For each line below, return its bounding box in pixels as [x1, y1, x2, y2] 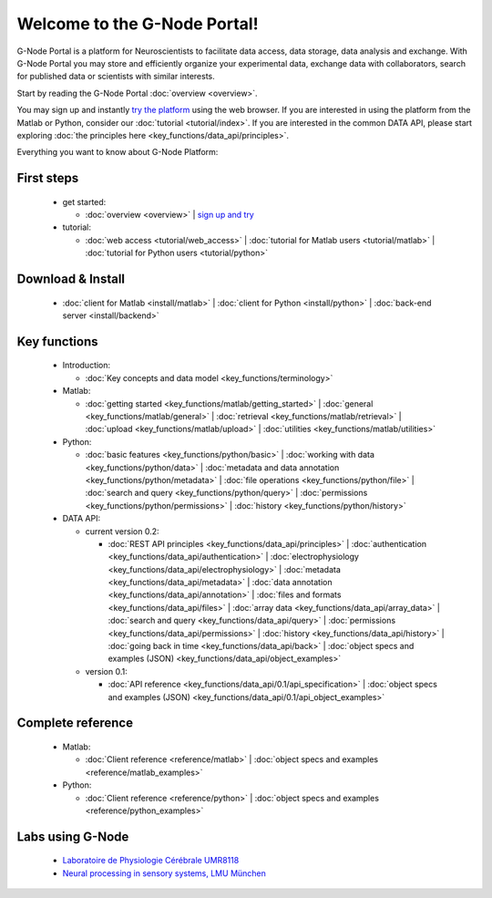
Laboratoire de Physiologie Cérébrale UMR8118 [62, 855, 240, 866]
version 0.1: [85, 666, 128, 676]
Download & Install [16, 272, 126, 287]
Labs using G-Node [16, 829, 129, 844]
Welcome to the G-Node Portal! [16, 14, 259, 34]
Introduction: [62, 360, 111, 371]
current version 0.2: [85, 525, 159, 537]
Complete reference [16, 716, 134, 731]
